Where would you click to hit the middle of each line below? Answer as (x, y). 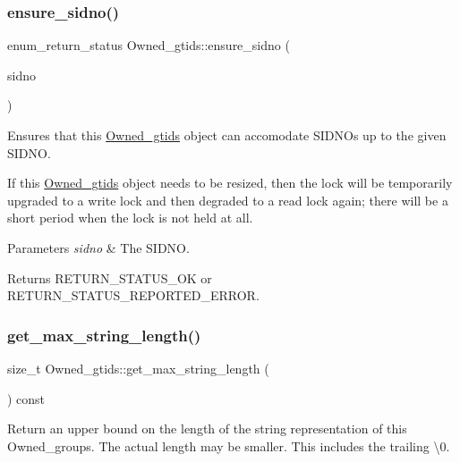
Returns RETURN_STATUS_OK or (110, 277)
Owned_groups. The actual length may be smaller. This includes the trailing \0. (229, 445)
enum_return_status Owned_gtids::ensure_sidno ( (149, 45)
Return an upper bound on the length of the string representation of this (207, 428)
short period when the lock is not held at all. (130, 218)
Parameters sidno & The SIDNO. (98, 247)
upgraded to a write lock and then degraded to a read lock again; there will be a (228, 200)
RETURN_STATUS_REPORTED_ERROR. (133, 295)
